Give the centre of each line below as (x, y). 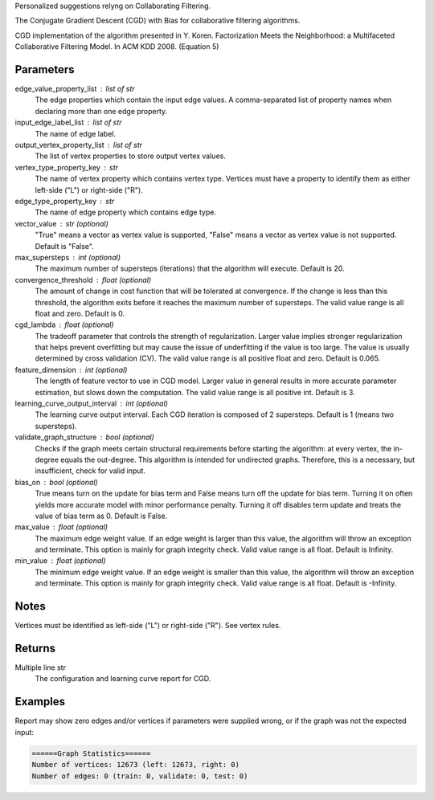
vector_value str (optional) (61, 223)
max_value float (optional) (61, 527)
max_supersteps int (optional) (68, 257)
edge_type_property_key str (65, 201)
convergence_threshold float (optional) (83, 280)
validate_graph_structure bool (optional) (84, 437)
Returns (35, 648)
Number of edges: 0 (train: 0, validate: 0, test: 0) (140, 776)
